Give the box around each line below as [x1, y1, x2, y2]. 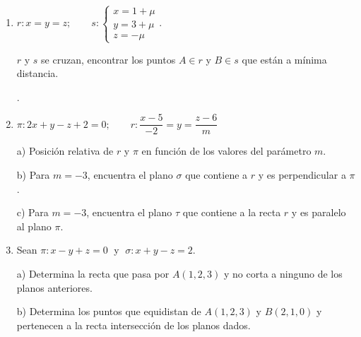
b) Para [16, 167, 50, 182]
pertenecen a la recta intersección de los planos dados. [16, 317, 251, 332]
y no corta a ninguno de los [223, 266, 343, 280]
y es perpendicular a [258, 167, 346, 182]
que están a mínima [242, 52, 327, 66]
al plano [16, 218, 52, 233]
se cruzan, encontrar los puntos [41, 52, 176, 66]
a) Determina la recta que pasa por [16, 266, 170, 280]
